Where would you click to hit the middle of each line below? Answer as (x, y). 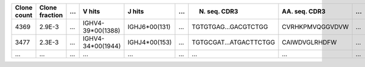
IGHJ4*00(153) (150, 42)
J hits (136, 11)
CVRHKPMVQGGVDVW (315, 27)
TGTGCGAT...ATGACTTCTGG (234, 42)
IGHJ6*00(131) (149, 27)
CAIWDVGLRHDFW (309, 42)
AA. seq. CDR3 (304, 11)
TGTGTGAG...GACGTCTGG (230, 27)
